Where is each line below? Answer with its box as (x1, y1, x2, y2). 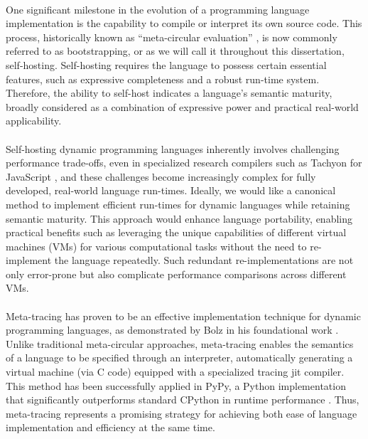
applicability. (6, 113, 62, 128)
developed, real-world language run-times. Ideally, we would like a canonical (6, 183, 336, 198)
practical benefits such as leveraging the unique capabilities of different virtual (6, 225, 347, 240)
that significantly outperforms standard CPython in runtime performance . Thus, (6, 392, 359, 407)
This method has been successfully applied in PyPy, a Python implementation (6, 378, 346, 393)
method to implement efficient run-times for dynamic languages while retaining (6, 196, 350, 211)
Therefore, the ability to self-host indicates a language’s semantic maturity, (6, 85, 332, 100)
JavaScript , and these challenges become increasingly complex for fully (6, 169, 316, 184)
